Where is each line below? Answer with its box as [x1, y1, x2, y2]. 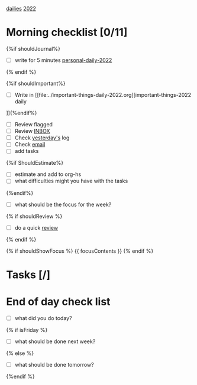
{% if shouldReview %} [6, 213, 63, 220]
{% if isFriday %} [6, 326, 48, 333]
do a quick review [14, 224, 58, 231]
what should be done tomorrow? [14, 361, 94, 368]
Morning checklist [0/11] [6, 26, 128, 39]
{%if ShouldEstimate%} [6, 159, 64, 167]
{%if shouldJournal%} [6, 45, 60, 52]
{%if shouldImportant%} [6, 80, 66, 87]
